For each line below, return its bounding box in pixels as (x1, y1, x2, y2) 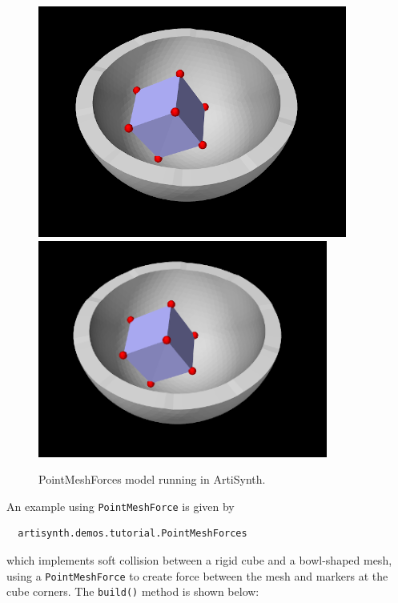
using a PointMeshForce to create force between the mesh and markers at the (6, 567, 388, 584)
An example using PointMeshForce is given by (6, 497, 235, 514)
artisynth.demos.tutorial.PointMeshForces (18, 528, 247, 540)
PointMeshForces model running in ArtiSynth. (38, 471, 266, 488)
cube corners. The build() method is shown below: (6, 583, 259, 600)
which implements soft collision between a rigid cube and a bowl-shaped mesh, (6, 552, 392, 569)
